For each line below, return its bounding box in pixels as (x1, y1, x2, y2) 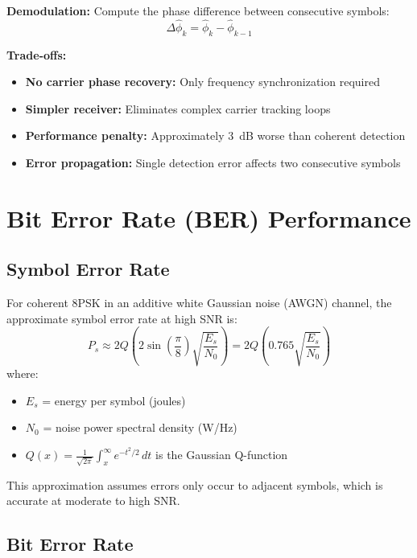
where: (6, 365, 39, 382)
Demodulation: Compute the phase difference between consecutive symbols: (6, 2, 390, 18)
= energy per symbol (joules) (42, 392, 186, 408)
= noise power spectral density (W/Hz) (43, 419, 237, 436)
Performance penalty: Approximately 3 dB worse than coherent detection (25, 127, 406, 144)
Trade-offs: (6, 46, 67, 63)
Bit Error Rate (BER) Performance (6, 201, 411, 234)
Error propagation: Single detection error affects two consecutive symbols (25, 154, 401, 170)
